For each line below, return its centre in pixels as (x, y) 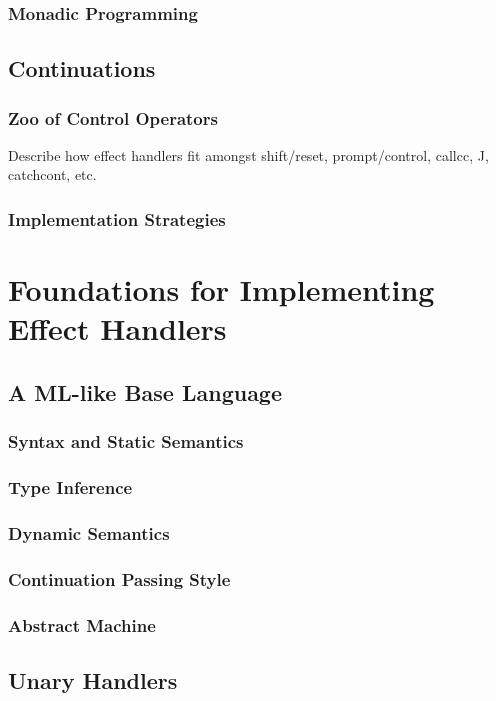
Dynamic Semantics (89, 532)
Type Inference (70, 486)
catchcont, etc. (52, 174)
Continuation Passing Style (119, 578)
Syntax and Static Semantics (126, 441)
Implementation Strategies (117, 218)
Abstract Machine (82, 624)
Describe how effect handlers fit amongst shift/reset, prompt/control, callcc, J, (248, 154)
